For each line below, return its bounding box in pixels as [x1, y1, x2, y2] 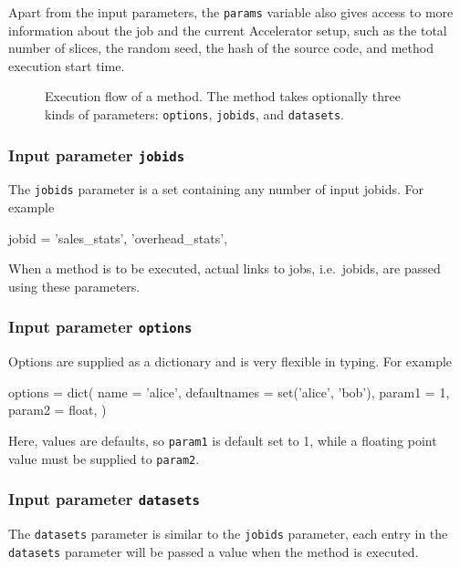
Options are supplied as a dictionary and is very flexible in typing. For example [8, 352, 453, 371]
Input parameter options [8, 315, 193, 338]
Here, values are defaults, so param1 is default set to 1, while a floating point [8, 431, 437, 450]
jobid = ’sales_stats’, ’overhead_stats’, [8, 228, 228, 247]
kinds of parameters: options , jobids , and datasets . [45, 105, 344, 124]
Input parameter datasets [8, 488, 200, 510]
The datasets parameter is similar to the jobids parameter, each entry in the [8, 524, 448, 543]
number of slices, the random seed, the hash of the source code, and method [8, 38, 434, 57]
